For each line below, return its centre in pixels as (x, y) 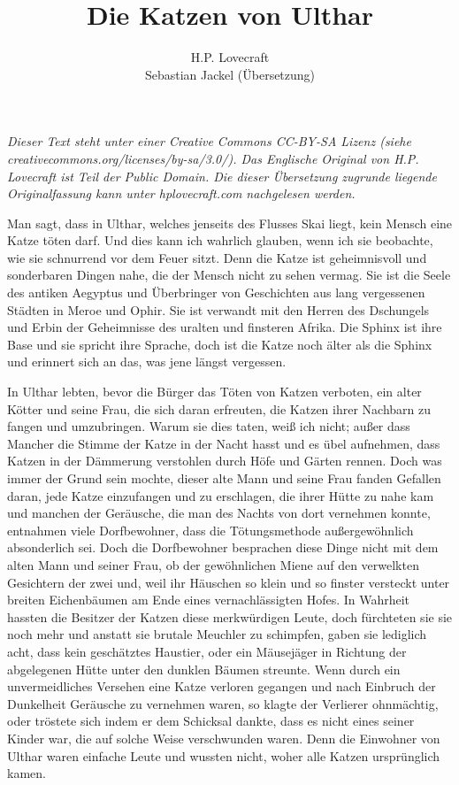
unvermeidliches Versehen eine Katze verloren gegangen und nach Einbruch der (222, 686)
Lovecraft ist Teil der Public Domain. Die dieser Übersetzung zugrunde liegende (222, 176)
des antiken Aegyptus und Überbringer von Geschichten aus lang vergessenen (216, 292)
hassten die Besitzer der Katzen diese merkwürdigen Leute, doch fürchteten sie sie (230, 616)
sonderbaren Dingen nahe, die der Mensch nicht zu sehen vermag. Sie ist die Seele (229, 275)
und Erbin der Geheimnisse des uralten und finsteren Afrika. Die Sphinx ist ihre (225, 327)
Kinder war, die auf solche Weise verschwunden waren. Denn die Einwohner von (224, 738)
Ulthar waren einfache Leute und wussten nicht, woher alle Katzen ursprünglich (224, 755)
